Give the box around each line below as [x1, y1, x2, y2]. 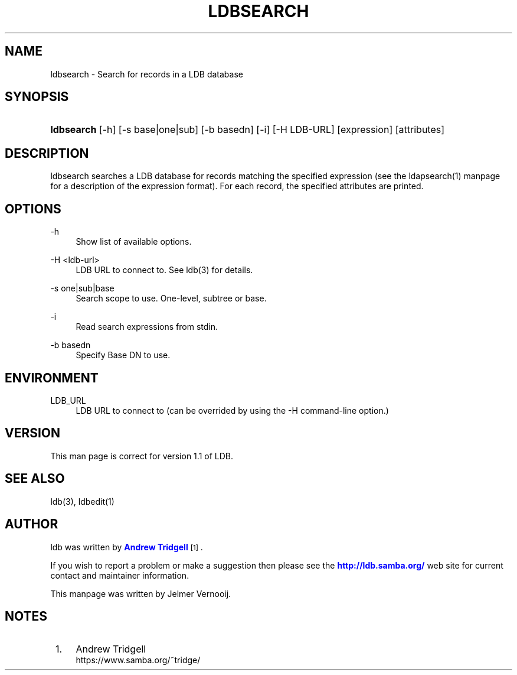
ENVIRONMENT [5, 370, 99, 385]
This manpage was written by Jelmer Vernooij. [50, 588, 231, 599]
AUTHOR [5, 517, 58, 532]
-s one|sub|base [50, 283, 114, 294]
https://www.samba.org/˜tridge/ [76, 655, 201, 666]
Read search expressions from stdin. [76, 322, 218, 332]
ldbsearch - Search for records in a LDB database [50, 69, 243, 79]
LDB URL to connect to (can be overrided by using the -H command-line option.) [76, 405, 389, 416]
